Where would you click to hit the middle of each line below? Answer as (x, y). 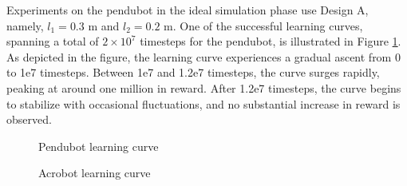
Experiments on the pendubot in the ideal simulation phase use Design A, (188, 10)
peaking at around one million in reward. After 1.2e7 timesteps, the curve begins (204, 87)
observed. (29, 119)
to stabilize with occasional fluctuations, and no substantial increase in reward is (203, 103)
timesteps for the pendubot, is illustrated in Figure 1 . (271, 41)
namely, (25, 25)
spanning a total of (53, 41)
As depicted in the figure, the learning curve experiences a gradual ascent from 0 (203, 56)
